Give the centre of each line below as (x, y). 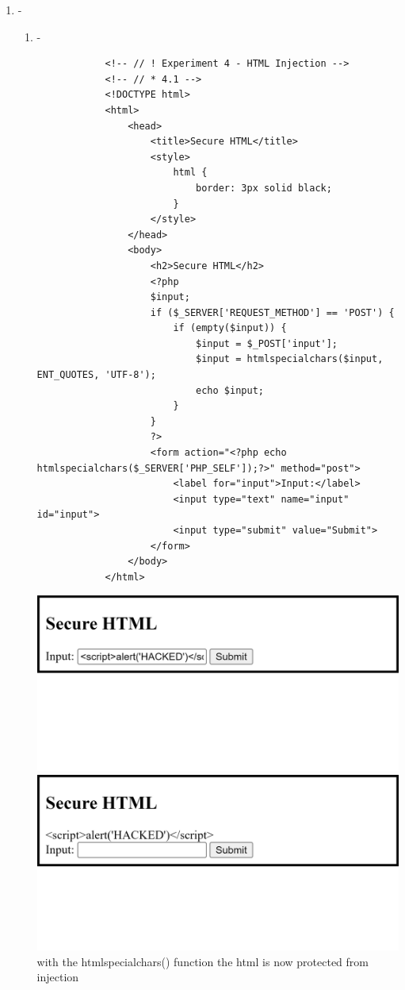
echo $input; (230, 390)
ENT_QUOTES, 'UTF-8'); (96, 375)
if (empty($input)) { (230, 328)
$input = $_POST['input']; (267, 343)
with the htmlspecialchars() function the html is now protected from (202, 961)
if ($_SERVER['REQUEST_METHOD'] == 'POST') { (272, 312)
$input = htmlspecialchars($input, (290, 359)
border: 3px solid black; (264, 188)
